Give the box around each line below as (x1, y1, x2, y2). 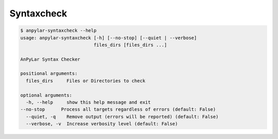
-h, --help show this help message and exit (26, 100, 151, 105)
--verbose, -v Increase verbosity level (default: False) (26, 121, 178, 127)
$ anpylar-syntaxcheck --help (20, 28, 97, 33)
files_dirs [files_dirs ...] (93, 42, 167, 48)
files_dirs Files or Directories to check (26, 77, 146, 84)
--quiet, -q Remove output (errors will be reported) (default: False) (26, 113, 219, 120)
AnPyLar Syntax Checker (20, 56, 81, 62)
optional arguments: (20, 92, 72, 98)
